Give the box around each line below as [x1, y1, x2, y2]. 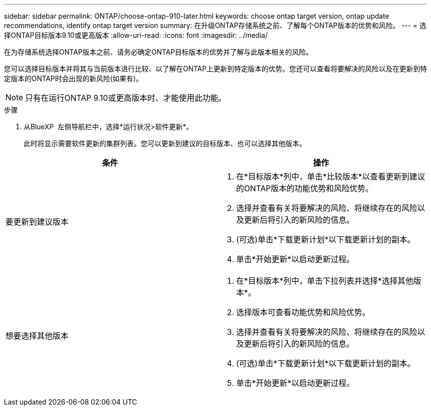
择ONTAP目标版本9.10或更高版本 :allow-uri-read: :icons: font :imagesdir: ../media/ [4, 31, 268, 39]
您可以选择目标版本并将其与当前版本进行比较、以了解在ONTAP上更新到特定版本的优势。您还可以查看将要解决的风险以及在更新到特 [4, 64, 427, 73]
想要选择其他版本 [5, 331, 69, 341]
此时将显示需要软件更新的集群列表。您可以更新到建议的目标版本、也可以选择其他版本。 [24, 139, 306, 147]
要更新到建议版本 [5, 217, 69, 227]
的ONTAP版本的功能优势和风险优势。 [236, 183, 373, 193]
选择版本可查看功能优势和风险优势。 [236, 307, 370, 317]
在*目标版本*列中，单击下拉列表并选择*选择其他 [236, 276, 414, 286]
